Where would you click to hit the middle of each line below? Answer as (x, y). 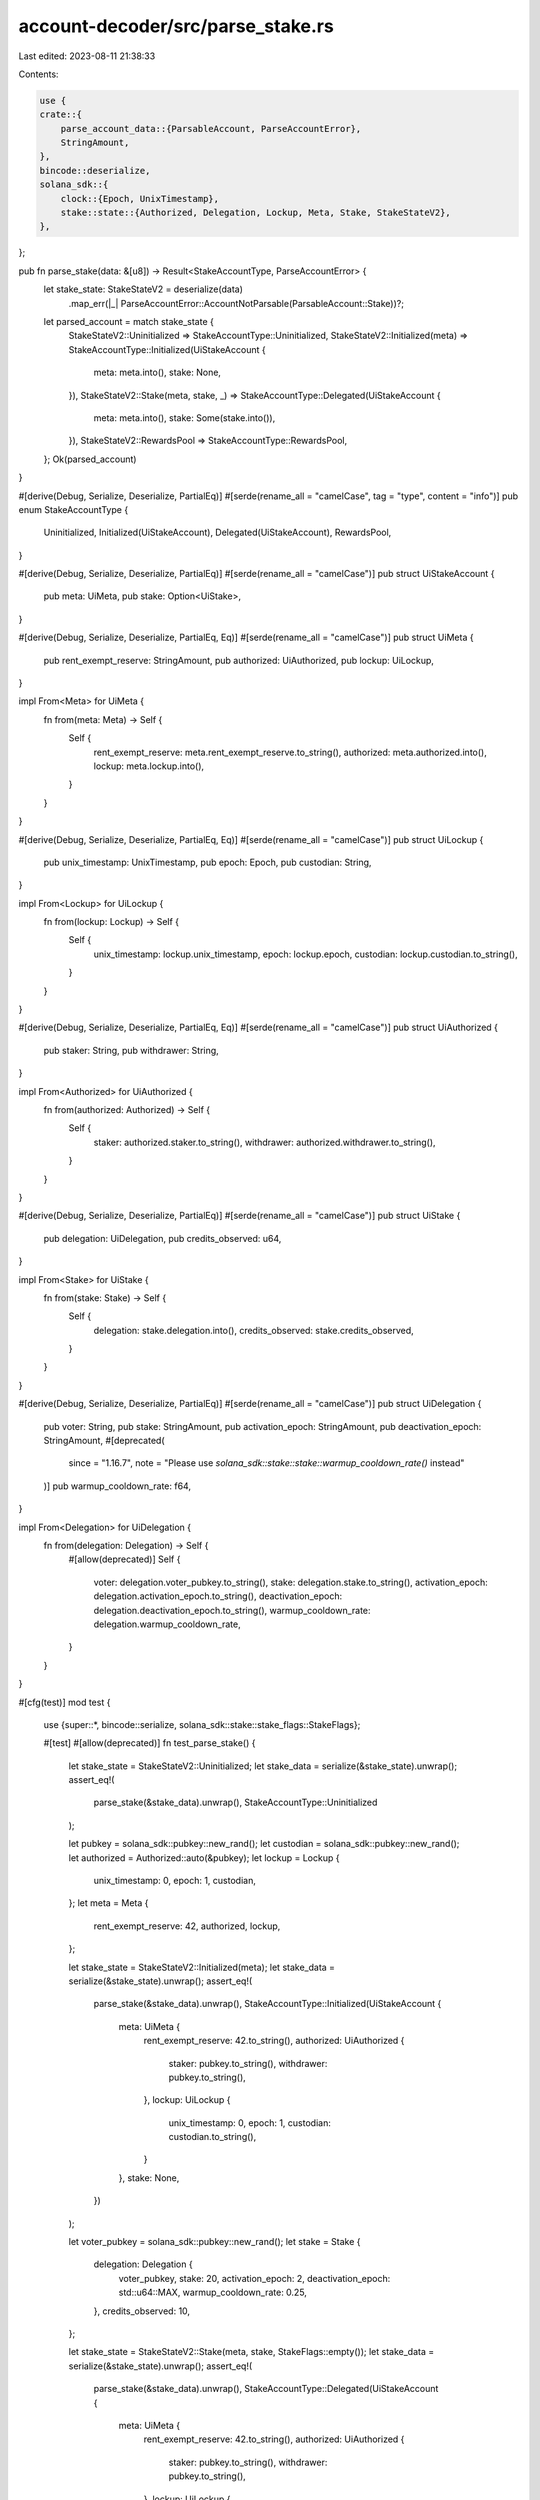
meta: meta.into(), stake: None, (157, 372)
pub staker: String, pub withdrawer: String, (131, 1050)
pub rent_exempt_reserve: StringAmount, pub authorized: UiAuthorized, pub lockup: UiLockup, (239, 660)
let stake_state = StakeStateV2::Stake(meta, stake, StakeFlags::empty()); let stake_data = (251, 2352)
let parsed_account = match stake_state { (128, 321)
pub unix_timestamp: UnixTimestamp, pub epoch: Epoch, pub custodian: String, (207, 862)
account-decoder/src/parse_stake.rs (176, 26)
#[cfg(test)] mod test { (64, 1702)
